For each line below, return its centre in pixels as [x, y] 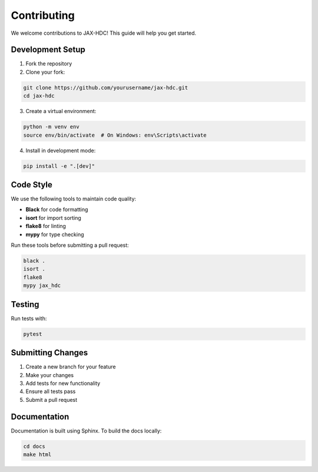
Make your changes [49, 375]
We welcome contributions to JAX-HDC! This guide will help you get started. [104, 33]
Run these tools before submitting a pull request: [70, 245]
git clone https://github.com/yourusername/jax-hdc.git [106, 88]
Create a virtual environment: [61, 111]
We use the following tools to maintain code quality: [74, 199]
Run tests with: [29, 318]
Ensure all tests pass [51, 391]
